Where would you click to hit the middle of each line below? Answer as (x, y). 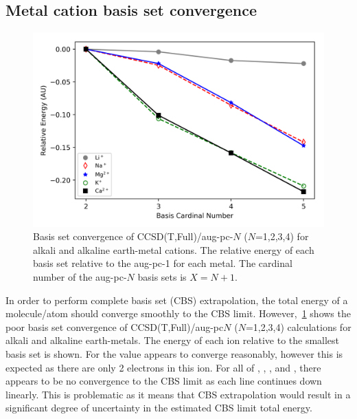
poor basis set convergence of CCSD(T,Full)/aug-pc (115, 326)
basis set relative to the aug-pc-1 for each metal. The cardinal (163, 263)
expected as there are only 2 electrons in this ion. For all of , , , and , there (163, 367)
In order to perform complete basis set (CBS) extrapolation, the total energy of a (177, 300)
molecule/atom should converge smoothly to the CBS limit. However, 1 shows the (178, 313)
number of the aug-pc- (80, 276)
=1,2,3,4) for (282, 236)
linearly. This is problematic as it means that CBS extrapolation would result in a (178, 394)
